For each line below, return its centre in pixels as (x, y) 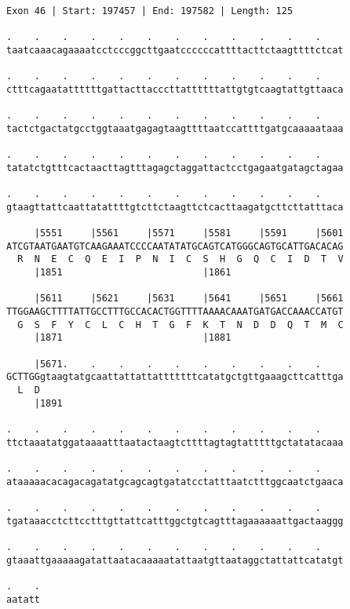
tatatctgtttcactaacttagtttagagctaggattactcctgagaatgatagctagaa (175, 168)
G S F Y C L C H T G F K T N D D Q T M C (180, 325)
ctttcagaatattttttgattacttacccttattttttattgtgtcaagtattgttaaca (175, 89)
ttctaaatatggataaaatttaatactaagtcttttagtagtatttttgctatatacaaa (175, 442)
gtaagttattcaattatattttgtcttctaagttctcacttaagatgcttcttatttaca (175, 207)
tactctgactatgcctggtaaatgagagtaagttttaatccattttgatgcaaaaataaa (175, 128)
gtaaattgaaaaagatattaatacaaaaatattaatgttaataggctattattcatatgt (175, 560)
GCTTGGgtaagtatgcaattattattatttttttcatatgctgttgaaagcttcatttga (175, 377)
